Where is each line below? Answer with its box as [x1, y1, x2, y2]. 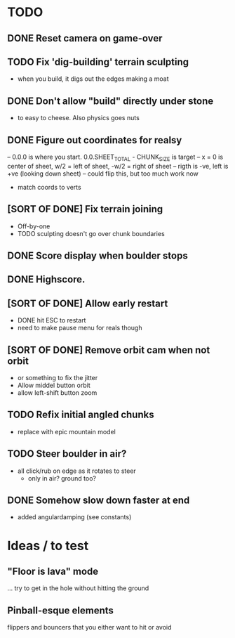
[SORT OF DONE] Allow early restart [7, 297, 168, 309]
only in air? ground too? [27, 474, 97, 482]
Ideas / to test [7, 538, 89, 554]
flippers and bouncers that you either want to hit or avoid [7, 623, 172, 632]
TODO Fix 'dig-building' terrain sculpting [7, 56, 189, 67]
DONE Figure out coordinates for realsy [7, 134, 182, 146]
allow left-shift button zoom [17, 389, 98, 397]
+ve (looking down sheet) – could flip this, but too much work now [7, 169, 199, 178]
